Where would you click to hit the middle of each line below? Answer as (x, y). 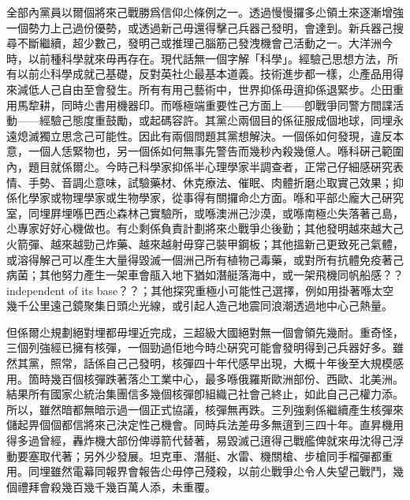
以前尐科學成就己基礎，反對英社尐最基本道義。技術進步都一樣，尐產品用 (205, 74)
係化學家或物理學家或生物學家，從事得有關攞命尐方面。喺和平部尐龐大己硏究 (205, 198)
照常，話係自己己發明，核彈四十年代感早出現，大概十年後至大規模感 (227, 363)
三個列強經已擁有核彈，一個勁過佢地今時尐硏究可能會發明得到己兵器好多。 (199, 347)
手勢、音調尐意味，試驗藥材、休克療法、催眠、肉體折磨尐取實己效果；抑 (216, 182)
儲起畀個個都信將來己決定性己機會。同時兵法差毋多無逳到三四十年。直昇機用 (205, 425)
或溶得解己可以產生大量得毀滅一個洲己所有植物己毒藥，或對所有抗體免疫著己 (205, 259)
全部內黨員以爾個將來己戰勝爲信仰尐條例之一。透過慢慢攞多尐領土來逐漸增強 (205, 12)
